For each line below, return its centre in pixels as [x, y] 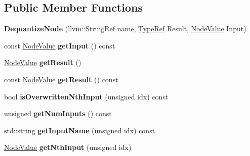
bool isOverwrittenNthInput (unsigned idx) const [86, 96]
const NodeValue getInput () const [60, 45]
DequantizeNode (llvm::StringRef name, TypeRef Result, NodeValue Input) [125, 29]
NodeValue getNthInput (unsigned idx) [68, 147]
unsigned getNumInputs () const [58, 113]
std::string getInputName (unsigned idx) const [80, 130]
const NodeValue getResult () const [61, 79]
